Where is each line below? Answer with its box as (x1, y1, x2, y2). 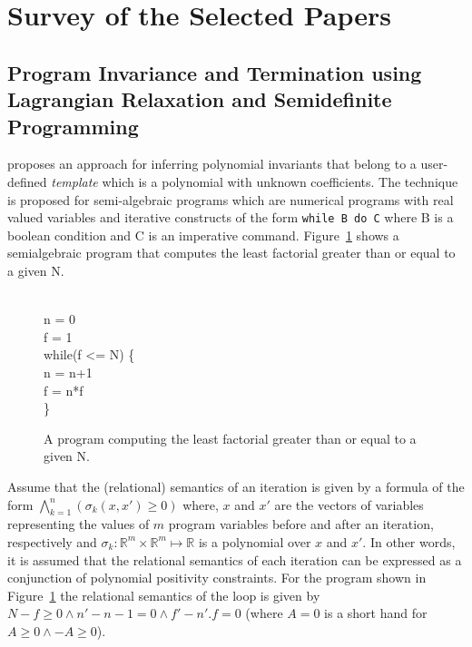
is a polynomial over (198, 532, 311, 551)
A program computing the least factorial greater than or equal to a (44, 428, 417, 447)
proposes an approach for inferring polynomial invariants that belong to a (7, 154, 417, 173)
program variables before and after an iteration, (168, 515, 434, 534)
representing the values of (7, 515, 150, 534)
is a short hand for (324, 603, 428, 622)
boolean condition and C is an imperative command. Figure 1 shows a (7, 225, 399, 244)
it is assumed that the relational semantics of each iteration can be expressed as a (7, 550, 462, 569)
